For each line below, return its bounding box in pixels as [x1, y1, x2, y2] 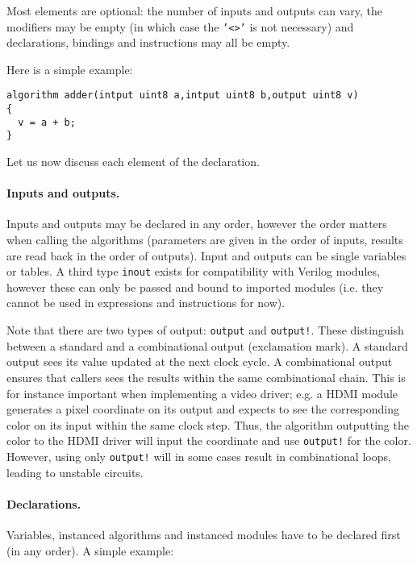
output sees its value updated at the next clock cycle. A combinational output [6, 353, 393, 370]
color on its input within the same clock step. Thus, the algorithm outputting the [6, 416, 409, 433]
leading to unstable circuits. [6, 463, 144, 480]
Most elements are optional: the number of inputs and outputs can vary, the [6, 2, 382, 19]
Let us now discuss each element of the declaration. [6, 153, 260, 170]
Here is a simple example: [6, 60, 133, 77]
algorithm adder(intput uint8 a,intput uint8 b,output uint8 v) [6, 89, 359, 102]
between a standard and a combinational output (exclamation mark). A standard [6, 337, 408, 354]
